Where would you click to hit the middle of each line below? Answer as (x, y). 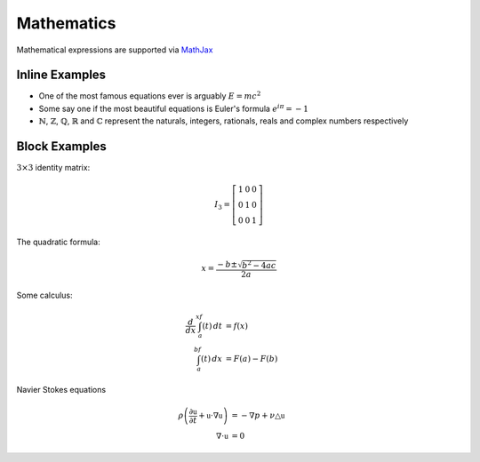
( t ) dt (212, 326)
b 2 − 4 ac (259, 264)
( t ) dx (211, 359)
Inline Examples (61, 75)
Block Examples (61, 147)
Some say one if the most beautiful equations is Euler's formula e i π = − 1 (173, 108)
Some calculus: (44, 295)
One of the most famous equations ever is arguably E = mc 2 (150, 96)
